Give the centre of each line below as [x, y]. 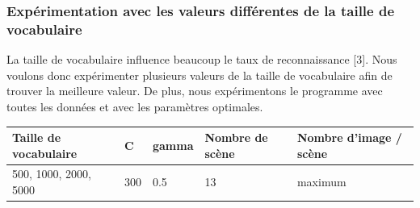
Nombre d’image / [349, 137]
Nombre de [236, 137]
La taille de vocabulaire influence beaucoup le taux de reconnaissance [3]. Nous [202, 59]
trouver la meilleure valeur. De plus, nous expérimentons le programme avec [195, 91]
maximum [321, 182]
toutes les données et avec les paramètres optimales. [135, 106]
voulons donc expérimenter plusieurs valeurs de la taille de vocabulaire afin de [199, 75]
